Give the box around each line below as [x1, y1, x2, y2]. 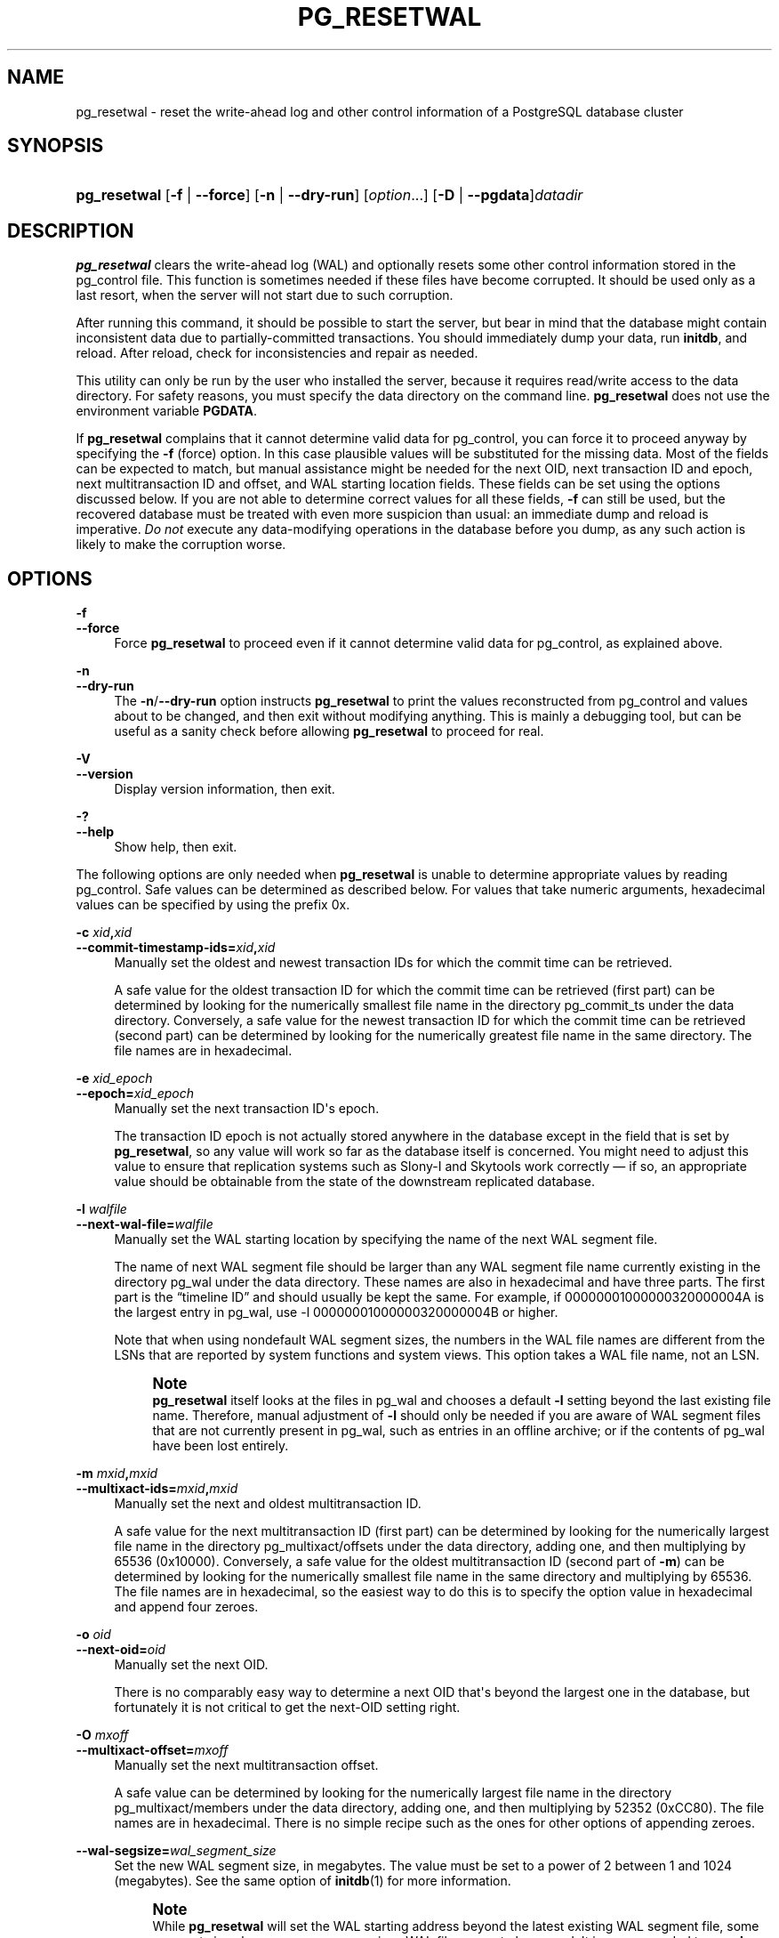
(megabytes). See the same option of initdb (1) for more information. [114, 1873, 511, 1889]
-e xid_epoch [76, 1070, 153, 1086]
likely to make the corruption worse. [76, 537, 286, 553]
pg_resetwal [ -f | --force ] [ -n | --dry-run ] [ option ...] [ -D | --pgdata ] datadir [76, 186, 583, 205]
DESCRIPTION [7, 219, 134, 242]
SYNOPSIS [7, 134, 104, 157]
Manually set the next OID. [114, 1657, 269, 1673]
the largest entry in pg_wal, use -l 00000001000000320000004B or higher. [114, 1304, 558, 1320]
